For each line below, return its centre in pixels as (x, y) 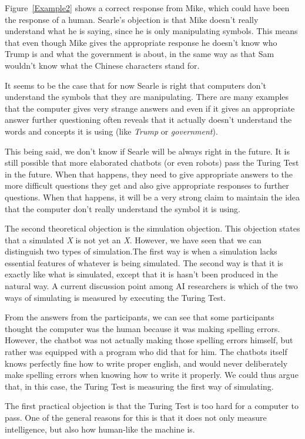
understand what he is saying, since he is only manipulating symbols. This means (151, 31)
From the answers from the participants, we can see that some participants (140, 317)
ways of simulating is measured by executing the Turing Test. (115, 297)
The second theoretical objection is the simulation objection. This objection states (152, 228)
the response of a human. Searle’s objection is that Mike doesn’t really (132, 19)
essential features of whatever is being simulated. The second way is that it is (144, 262)
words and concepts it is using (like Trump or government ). (111, 131)
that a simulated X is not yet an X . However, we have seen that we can (133, 239)
